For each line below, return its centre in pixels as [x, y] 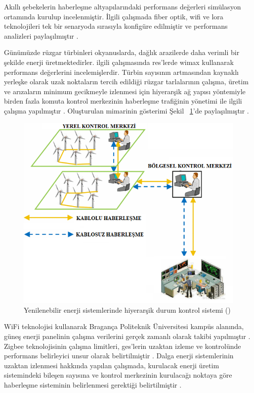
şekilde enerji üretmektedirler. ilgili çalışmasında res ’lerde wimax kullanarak [119, 62]
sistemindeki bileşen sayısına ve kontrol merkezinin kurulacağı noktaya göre [118, 375]
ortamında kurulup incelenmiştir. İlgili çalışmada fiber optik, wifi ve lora [114, 16]
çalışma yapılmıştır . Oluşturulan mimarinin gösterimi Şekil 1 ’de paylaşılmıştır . [127, 110]
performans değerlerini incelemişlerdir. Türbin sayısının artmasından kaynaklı [121, 72]
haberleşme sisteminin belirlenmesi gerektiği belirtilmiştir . [93, 384]
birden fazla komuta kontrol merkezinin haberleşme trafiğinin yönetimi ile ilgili [123, 101]
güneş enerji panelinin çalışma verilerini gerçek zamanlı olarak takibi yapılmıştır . [127, 336]
